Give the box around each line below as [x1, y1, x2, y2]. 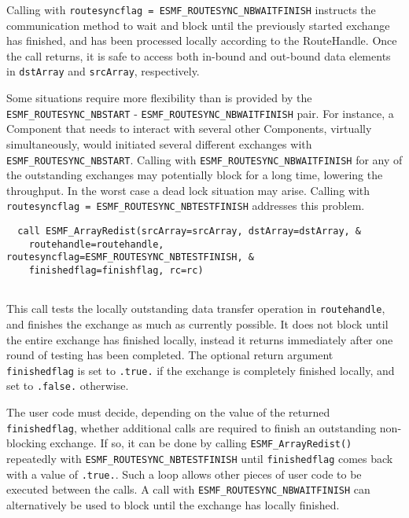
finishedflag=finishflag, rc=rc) [28, 265, 204, 276]
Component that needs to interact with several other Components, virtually [6, 120, 372, 137]
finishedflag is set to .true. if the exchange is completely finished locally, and [6, 362, 395, 378]
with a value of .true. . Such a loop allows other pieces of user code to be [6, 465, 362, 482]
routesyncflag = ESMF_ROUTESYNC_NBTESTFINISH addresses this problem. [6, 197, 365, 214]
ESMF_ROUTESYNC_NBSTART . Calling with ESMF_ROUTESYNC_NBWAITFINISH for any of [6, 151, 403, 167]
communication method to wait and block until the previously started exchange [6, 17, 390, 33]
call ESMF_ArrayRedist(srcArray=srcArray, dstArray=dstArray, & [17, 226, 362, 237]
